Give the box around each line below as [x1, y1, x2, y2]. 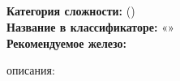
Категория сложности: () [6, 2, 135, 19]
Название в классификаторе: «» [6, 18, 174, 35]
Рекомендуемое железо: [6, 34, 127, 51]
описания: [6, 62, 55, 79]
